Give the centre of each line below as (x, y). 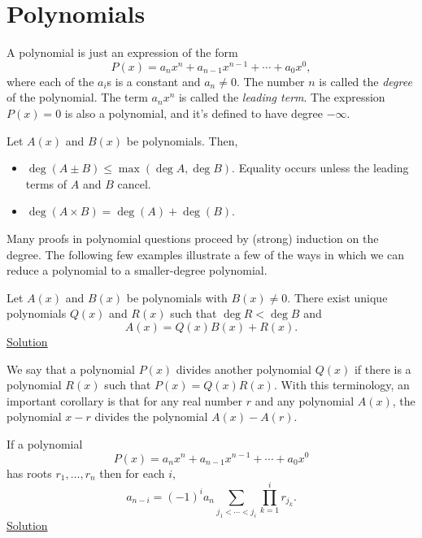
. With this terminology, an (342, 385)
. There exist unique (337, 297)
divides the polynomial (151, 417)
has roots (29, 473)
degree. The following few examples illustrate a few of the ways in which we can (206, 254)
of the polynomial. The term (77, 97)
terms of (46, 183)
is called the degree (365, 81)
